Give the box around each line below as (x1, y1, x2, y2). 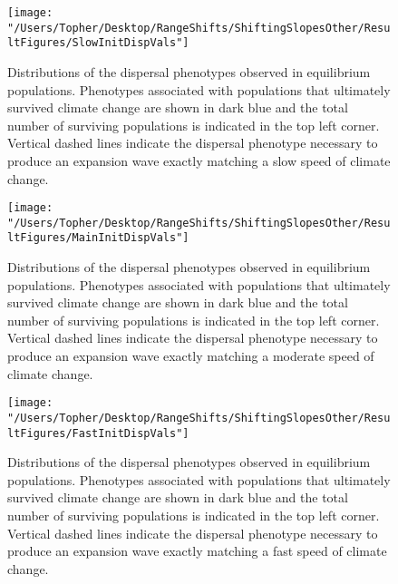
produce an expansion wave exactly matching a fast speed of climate (7, 541, 387, 560)
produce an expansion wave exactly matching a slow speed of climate (7, 151, 391, 170)
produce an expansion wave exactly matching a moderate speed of (7, 346, 374, 365)
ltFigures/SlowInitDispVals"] (7, 36, 189, 50)
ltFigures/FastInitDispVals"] (7, 426, 189, 440)
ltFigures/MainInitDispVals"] (7, 231, 189, 245)
